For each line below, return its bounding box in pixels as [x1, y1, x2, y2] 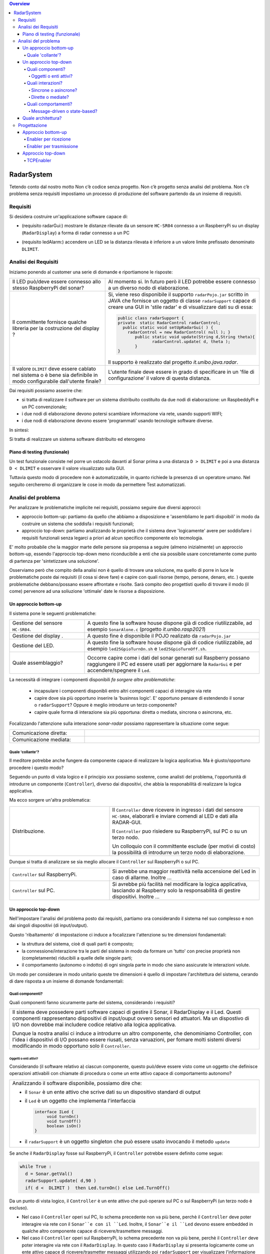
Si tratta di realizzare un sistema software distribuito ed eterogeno [9, 436, 145, 442]
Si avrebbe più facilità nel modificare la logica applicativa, [112, 881, 247, 888]
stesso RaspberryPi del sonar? [12, 284, 84, 291]
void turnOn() [46, 1114, 79, 1119]
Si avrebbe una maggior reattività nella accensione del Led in [112, 868, 256, 875]
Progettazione [18, 122, 47, 128]
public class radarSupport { [117, 316, 184, 321]
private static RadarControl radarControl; [117, 320, 221, 326]
